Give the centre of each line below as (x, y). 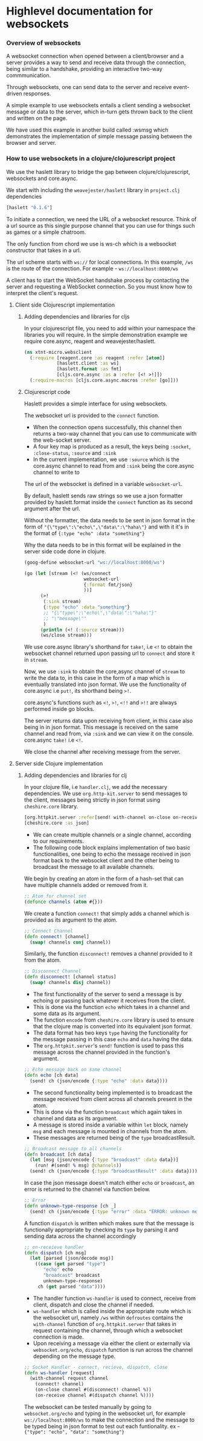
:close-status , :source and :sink (75, 453)
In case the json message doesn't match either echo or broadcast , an (109, 1183)
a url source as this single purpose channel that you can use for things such (101, 225)
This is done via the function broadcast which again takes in (108, 1112)
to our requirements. (59, 841)
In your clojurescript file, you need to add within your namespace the (110, 328)
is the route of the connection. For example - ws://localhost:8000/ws (92, 268)
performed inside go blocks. (59, 709)
